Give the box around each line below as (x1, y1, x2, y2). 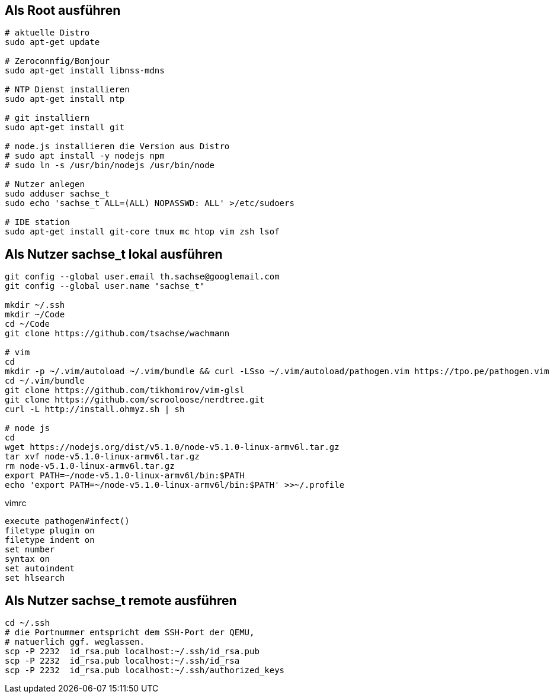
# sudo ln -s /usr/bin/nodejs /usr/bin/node (5, 160, 215, 171)
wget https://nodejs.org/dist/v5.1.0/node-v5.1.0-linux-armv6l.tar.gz (5, 442, 340, 452)
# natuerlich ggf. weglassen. (5, 637, 145, 647)
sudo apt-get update (5, 37, 100, 47)
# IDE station (5, 217, 70, 227)
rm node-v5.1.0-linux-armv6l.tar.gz (5, 461, 175, 471)
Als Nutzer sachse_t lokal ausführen (5, 246, 223, 262)
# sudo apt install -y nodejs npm (5, 151, 165, 161)
